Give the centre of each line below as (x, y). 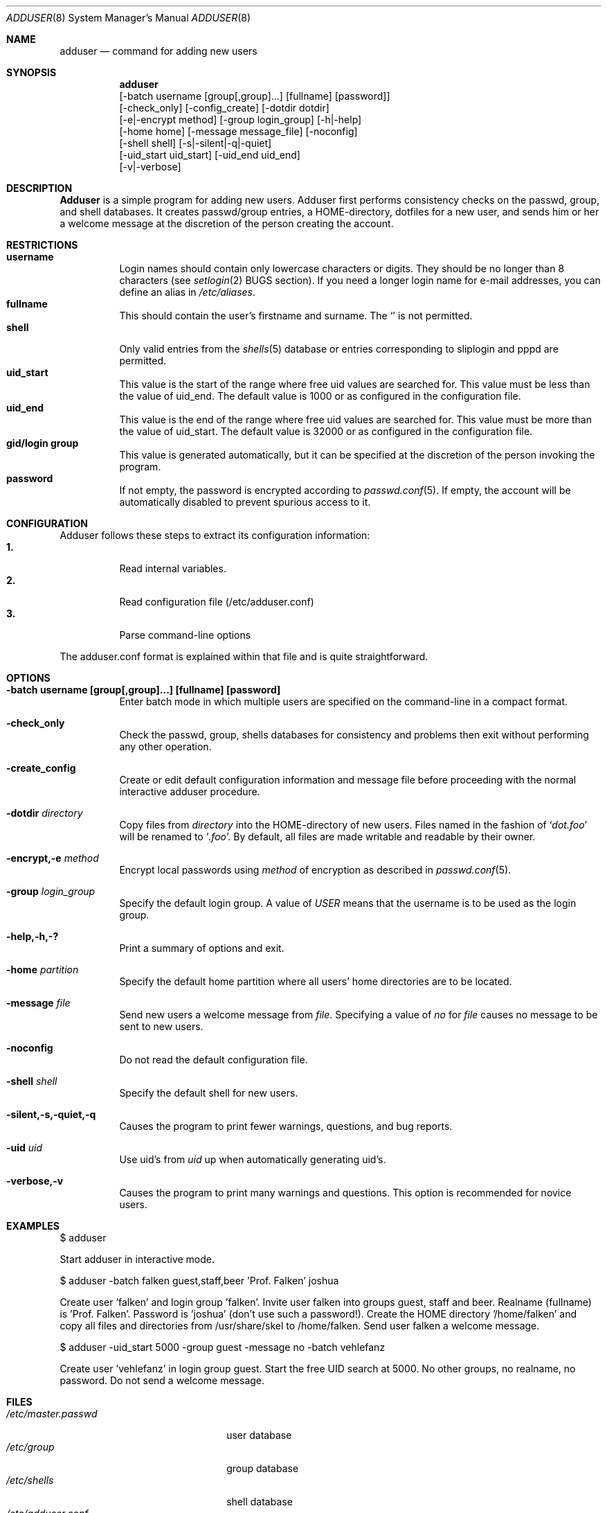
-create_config (41, 768)
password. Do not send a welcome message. (162, 1380)
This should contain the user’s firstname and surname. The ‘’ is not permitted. (296, 316)
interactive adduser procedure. (190, 791)
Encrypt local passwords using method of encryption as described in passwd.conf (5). (315, 870)
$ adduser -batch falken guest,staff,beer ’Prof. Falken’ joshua (199, 1281)
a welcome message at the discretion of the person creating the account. (227, 223)
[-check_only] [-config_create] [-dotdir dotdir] (224, 108)
